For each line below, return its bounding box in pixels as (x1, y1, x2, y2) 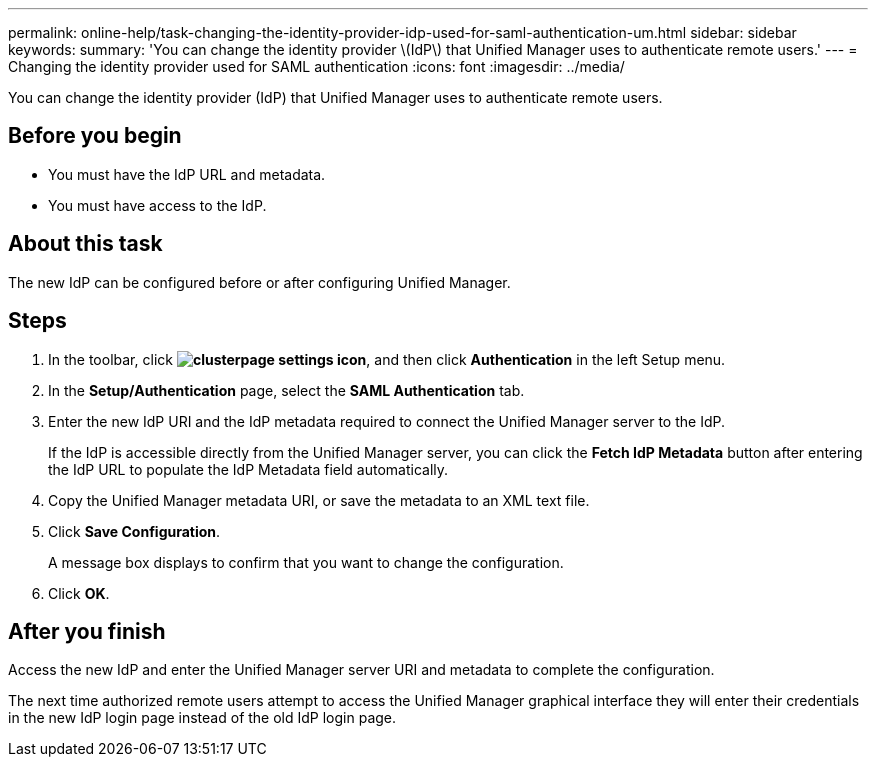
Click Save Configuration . (48, 522, 221, 540)
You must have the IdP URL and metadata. (48, 165, 326, 183)
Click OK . (48, 584, 110, 602)
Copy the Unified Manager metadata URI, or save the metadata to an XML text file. (48, 491, 590, 509)
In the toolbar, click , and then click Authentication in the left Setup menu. (48, 350, 726, 368)
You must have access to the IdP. (48, 196, 267, 214)
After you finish (8, 618, 166, 644)
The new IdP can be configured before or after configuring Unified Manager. (8, 273, 511, 291)
